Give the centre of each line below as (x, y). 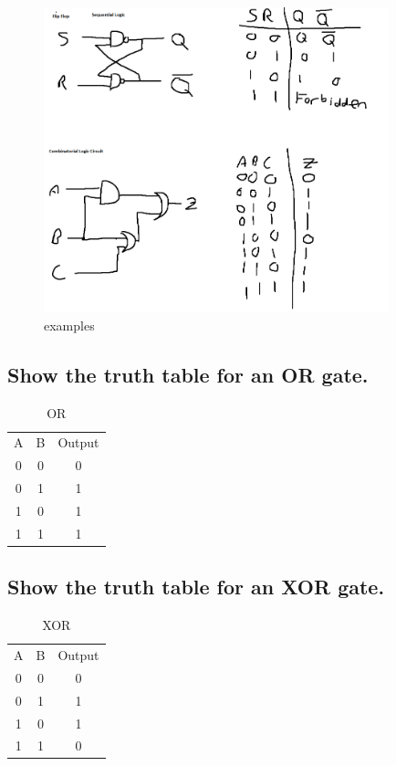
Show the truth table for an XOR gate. (196, 587)
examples (69, 325)
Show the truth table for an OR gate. (188, 374)
